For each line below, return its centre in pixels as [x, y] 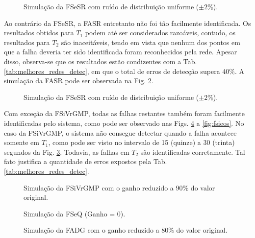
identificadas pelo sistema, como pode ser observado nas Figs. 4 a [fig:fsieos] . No [124, 123]
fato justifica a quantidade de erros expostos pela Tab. [86, 161]
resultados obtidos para [39, 33]
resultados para [27, 42]
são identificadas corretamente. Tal [193, 152]
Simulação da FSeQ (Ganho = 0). [75, 213]
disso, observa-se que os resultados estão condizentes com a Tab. [101, 61]
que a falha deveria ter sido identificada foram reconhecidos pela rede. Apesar [121, 52]
